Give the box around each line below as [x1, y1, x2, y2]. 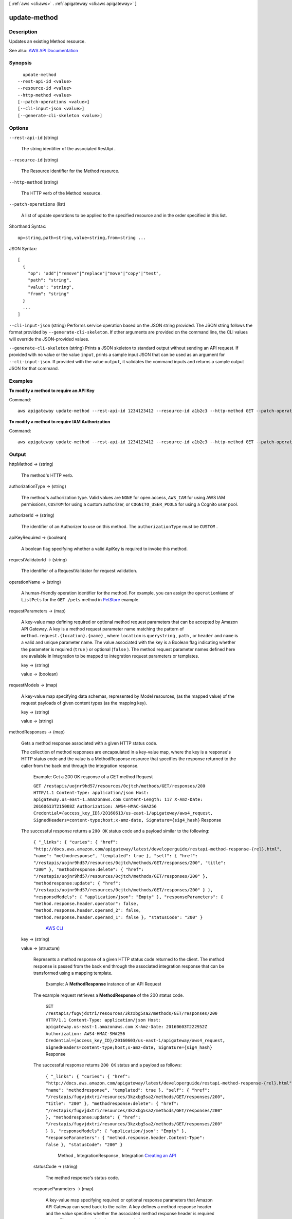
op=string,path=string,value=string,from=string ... [18, 235, 146, 240]
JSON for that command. [9, 366, 59, 372]
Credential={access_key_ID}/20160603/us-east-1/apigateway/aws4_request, [45, 1038, 226, 1043]
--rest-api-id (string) [9, 135, 58, 140]
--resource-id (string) [9, 157, 58, 163]
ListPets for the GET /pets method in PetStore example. [21, 597, 140, 603]
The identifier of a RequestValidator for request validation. [21, 568, 137, 574]
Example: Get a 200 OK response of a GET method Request [33, 774, 153, 780]
